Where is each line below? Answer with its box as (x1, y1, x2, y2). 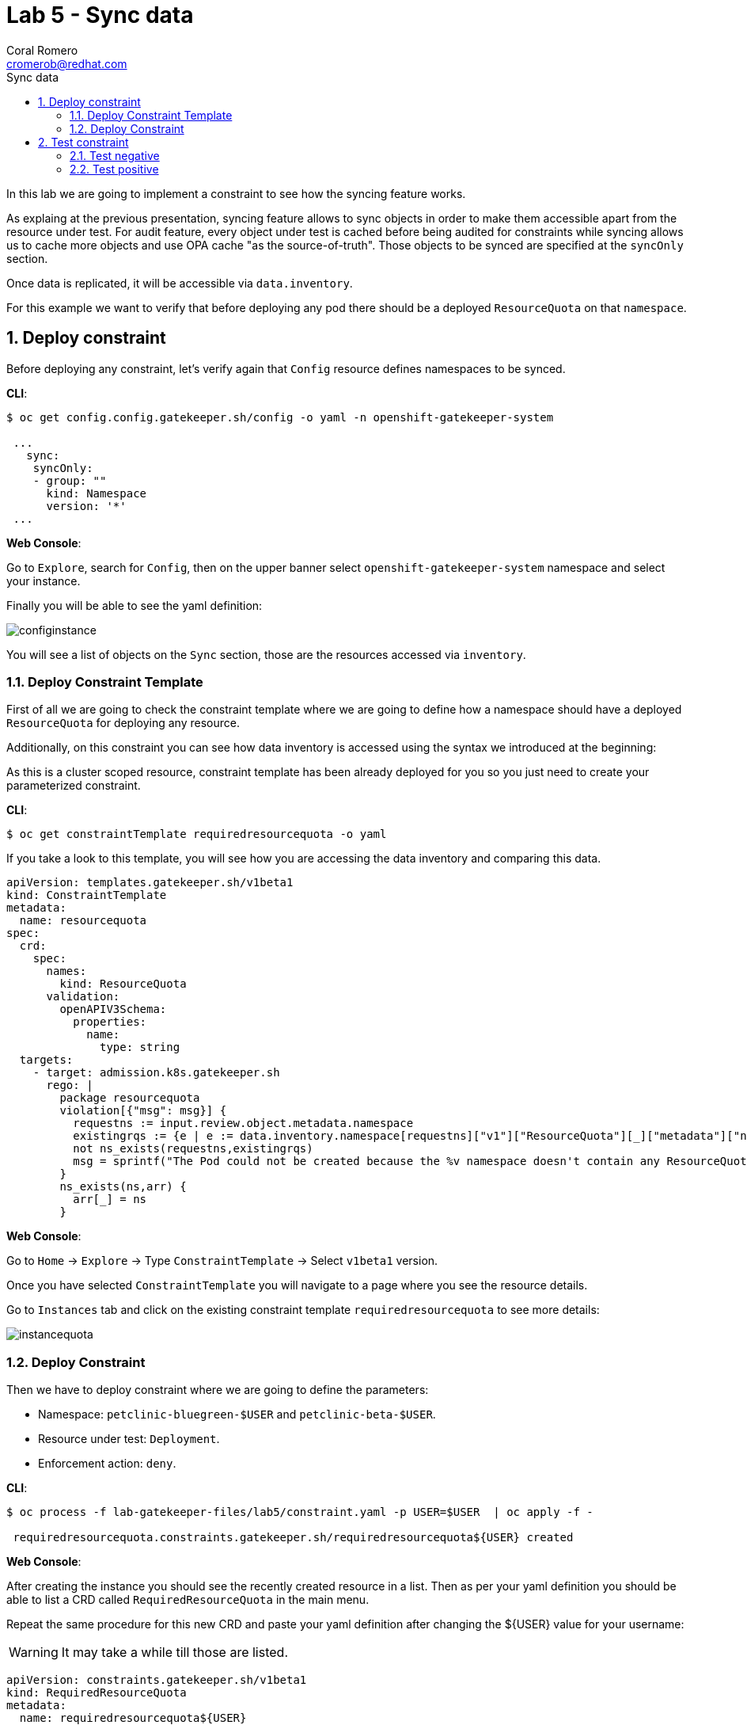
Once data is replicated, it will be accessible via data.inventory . (6, 276, 353, 290)
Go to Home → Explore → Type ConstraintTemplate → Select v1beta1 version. (6, 1254, 438, 1268)
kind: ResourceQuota (59, 977, 187, 991)
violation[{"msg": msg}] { (59, 1104, 227, 1118)
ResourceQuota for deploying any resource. (6, 716, 240, 730)
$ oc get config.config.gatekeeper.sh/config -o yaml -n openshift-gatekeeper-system (6, 410, 554, 424)
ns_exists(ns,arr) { (59, 1180, 187, 1194)
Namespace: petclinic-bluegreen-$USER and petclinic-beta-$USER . (38, 1407, 436, 1422)
